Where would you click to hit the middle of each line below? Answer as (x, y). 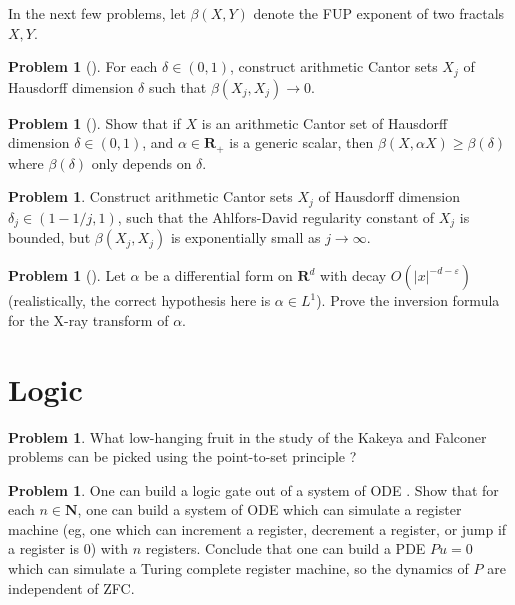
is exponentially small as (245, 237)
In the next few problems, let (97, 13)
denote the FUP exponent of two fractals (379, 13)
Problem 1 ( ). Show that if (94, 122)
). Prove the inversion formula (408, 300)
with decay (353, 275)
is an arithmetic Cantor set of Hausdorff (324, 122)
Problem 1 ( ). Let (67, 275)
